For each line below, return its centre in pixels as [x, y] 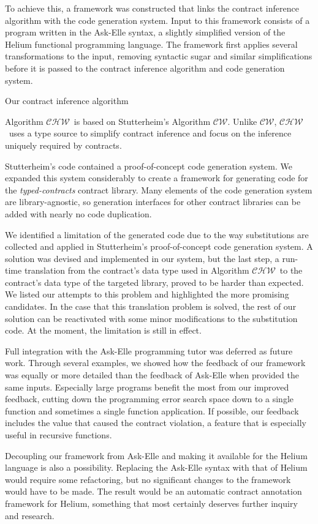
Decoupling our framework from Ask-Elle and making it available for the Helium [156, 455]
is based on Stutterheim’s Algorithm [142, 121]
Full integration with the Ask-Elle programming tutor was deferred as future [149, 350]
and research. [30, 515]
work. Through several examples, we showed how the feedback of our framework [155, 363]
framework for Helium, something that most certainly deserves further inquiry [151, 503]
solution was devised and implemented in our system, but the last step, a [142, 258]
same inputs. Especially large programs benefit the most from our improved [147, 387]
